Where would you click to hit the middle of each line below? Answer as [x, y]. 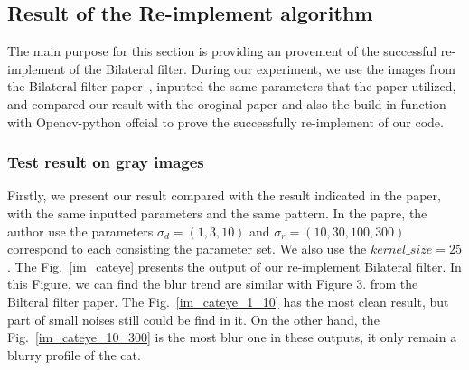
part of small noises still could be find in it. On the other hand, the [193, 319]
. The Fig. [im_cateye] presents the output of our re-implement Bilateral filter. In [234, 266]
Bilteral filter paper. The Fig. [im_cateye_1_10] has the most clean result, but [228, 301]
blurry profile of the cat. [74, 354]
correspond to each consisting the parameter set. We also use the [187, 249]
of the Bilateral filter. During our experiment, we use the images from [262, 68]
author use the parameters [80, 231]
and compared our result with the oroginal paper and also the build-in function [227, 103]
